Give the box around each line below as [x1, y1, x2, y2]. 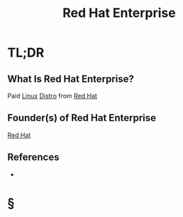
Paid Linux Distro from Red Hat [7, 92, 98, 100]
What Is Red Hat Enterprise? [7, 73, 135, 85]
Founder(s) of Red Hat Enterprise [7, 112, 156, 124]
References [7, 151, 60, 163]
